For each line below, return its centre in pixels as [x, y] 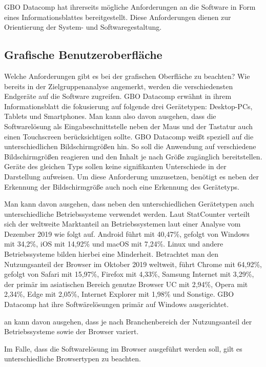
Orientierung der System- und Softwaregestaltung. [83, 27]
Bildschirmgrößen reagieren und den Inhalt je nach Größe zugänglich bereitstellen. [133, 156]
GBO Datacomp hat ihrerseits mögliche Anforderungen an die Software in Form [130, 7]
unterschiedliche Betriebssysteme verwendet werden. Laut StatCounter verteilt [127, 213]
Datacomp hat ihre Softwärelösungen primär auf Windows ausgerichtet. [117, 304]
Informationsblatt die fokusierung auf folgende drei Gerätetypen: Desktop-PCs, [128, 106]
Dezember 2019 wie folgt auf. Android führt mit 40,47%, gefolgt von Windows [127, 233]
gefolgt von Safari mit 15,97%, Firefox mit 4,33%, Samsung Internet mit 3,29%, [129, 274]
